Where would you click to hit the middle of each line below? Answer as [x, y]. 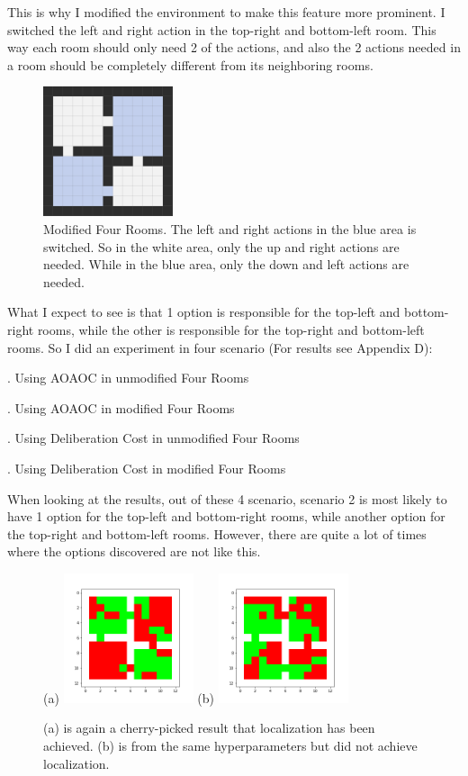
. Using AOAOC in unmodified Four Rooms [128, 378]
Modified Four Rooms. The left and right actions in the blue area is [230, 228]
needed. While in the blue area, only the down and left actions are [226, 264]
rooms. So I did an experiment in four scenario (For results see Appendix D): [220, 347]
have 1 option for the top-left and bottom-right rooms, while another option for [226, 516]
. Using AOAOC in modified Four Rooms [121, 407]
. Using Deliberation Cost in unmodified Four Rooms [153, 438]
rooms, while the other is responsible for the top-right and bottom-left [231, 329]
